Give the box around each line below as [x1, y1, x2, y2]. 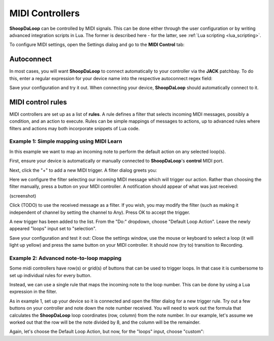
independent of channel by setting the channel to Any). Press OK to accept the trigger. [9, 209, 190, 215]
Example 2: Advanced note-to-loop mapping [9, 254, 122, 261]
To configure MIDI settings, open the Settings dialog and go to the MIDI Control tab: [9, 42, 185, 48]
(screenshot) [9, 193, 37, 199]
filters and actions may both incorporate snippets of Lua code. [9, 125, 140, 131]
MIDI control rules [9, 98, 67, 106]
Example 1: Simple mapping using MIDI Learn [9, 138, 122, 145]
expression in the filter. [9, 289, 57, 295]
